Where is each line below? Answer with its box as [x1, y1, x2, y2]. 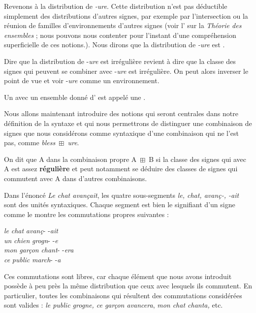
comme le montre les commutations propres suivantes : [4, 209, 169, 219]
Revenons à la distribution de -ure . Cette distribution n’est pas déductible [4, 1, 227, 11]
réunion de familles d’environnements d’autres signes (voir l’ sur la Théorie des [4, 20, 242, 31]
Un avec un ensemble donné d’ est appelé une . [4, 92, 146, 102]
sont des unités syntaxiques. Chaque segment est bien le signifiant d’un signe [4, 199, 235, 210]
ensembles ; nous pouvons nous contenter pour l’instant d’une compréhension [4, 30, 236, 40]
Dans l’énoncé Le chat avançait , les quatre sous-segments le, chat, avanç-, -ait [4, 189, 239, 200]
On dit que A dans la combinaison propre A [4, 154, 137, 164]
